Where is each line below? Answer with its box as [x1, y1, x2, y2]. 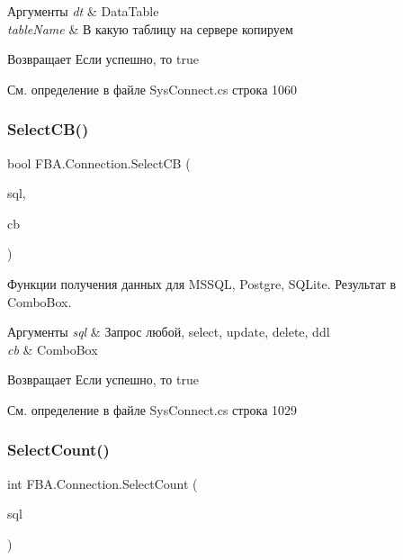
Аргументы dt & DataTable [7, 2, 159, 20]
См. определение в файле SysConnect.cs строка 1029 [7, 400, 298, 419]
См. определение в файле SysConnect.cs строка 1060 [7, 79, 298, 98]
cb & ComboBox [7, 339, 98, 358]
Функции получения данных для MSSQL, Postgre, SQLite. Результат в [7, 274, 397, 293]
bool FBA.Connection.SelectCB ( [7, 153, 191, 172]
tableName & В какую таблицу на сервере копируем [7, 19, 293, 38]
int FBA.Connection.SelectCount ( [7, 474, 198, 492]
